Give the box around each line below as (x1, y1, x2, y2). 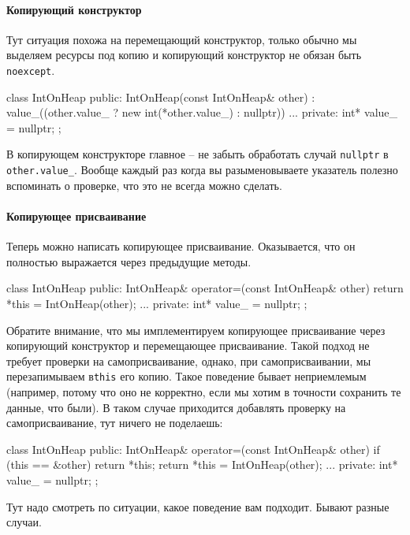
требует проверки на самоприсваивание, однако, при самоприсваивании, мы (6, 352, 371, 369)
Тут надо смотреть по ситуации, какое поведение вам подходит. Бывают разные (6, 498, 389, 515)
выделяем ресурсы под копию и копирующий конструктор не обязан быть (6, 46, 362, 63)
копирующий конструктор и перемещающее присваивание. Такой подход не (6, 337, 370, 354)
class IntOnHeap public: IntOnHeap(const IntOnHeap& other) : (6, 88, 315, 105)
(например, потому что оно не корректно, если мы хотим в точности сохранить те (6, 383, 401, 399)
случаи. (6, 514, 42, 530)
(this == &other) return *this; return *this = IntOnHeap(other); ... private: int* (6, 456, 398, 473)
